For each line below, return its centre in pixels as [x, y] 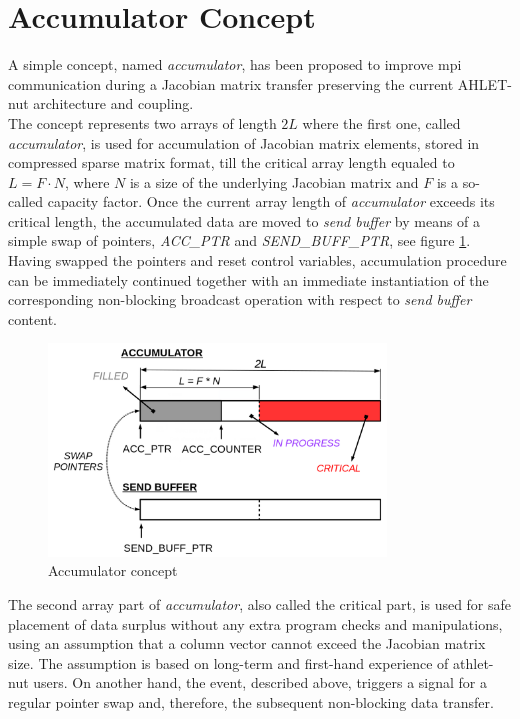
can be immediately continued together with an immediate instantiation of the [248, 279]
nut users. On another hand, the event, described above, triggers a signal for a [247, 682]
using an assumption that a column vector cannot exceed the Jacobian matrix [247, 643]
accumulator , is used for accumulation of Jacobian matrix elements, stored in [244, 142]
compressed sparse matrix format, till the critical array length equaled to [231, 162]
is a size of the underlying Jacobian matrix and [274, 181]
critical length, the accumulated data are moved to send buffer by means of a [244, 220]
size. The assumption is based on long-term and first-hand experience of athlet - [251, 662]
